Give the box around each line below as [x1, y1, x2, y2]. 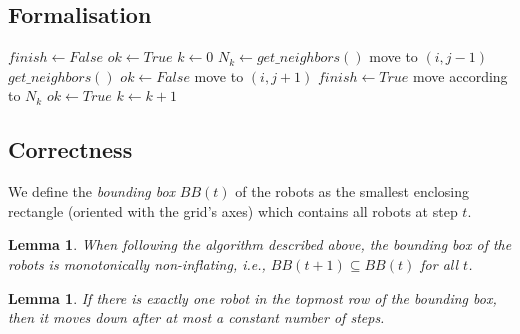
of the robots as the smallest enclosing [235, 181, 469, 202]
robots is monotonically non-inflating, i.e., [8, 253, 266, 274]
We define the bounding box [8, 181, 176, 202]
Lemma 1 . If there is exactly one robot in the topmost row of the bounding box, [8, 287, 497, 308]
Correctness [8, 134, 133, 165]
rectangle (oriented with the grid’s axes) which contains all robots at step [8, 200, 458, 221]
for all [420, 253, 459, 274]
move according [413, 65, 508, 86]
